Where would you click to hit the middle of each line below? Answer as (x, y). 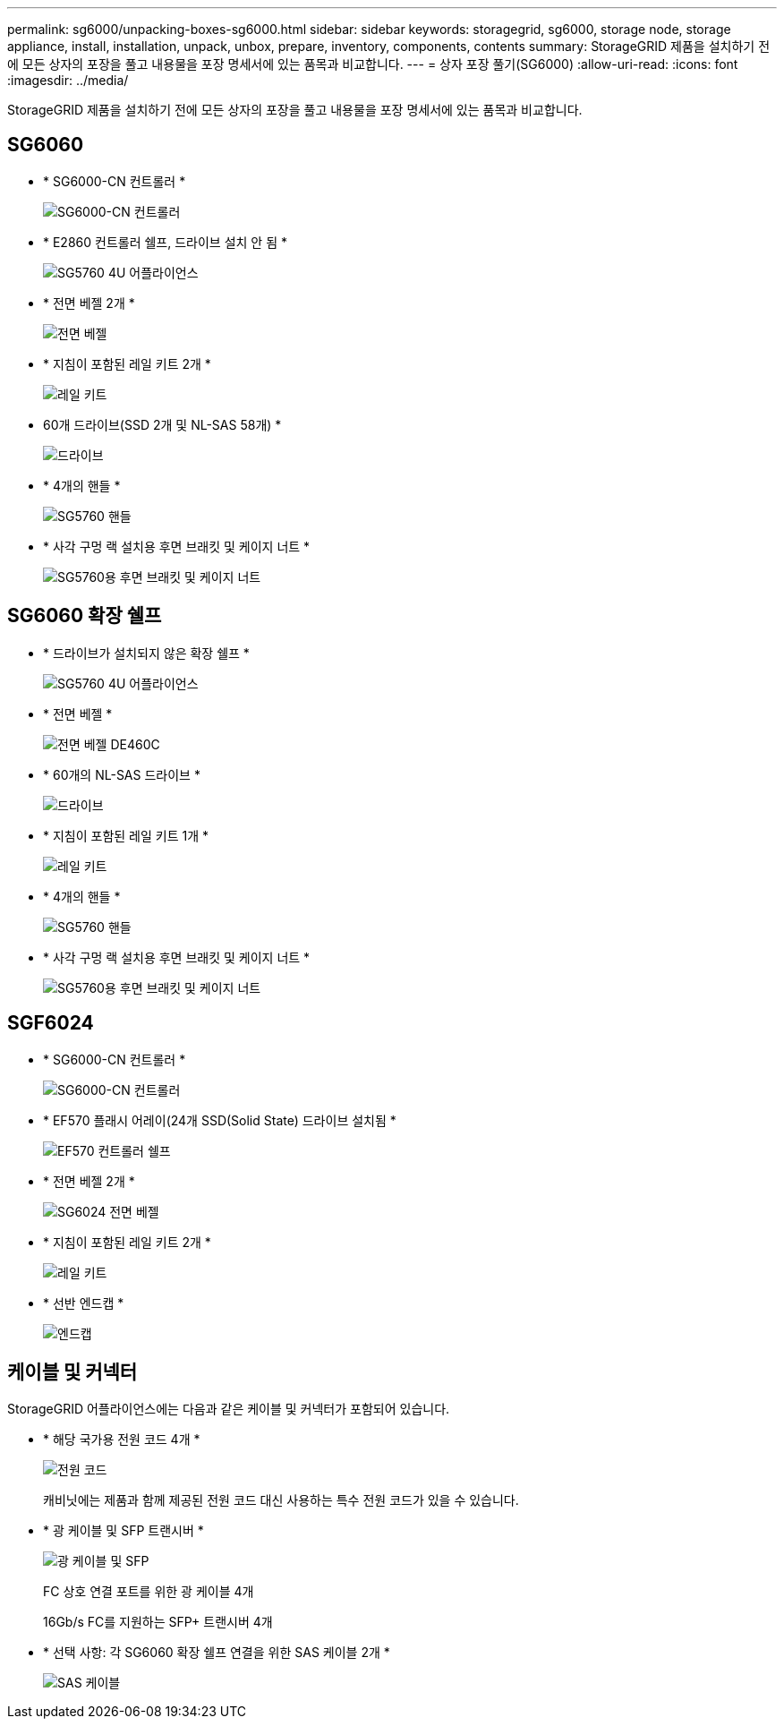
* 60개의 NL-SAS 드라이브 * (122, 774)
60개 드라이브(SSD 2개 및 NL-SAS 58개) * (162, 424)
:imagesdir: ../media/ (68, 80)
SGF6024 (51, 1023)
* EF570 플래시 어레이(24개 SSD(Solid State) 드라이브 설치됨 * (220, 1120)
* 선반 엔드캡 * (84, 1303)
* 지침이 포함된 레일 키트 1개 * (126, 835)
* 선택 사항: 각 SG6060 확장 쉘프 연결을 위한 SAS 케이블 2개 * (217, 1653)
